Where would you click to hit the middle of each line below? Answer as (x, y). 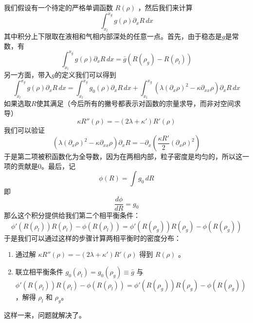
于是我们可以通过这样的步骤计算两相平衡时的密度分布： (92, 238)
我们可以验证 (24, 130)
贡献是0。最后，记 (46, 166)
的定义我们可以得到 (85, 75)
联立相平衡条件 (39, 271)
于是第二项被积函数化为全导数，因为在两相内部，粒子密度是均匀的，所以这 (123, 156)
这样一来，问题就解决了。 (45, 314)
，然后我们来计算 (165, 7)
